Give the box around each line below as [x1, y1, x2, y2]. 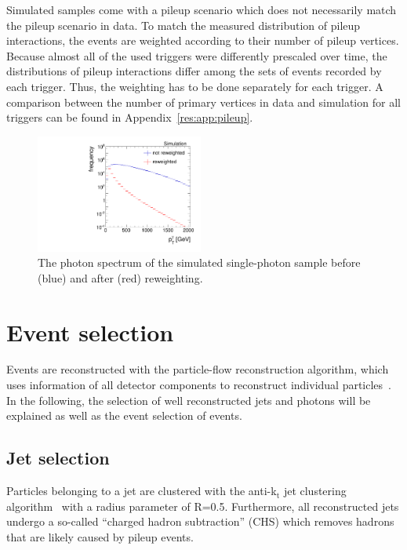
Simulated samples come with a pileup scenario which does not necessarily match [6, 2, 397, 17]
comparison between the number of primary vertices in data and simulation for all [6, 93, 401, 110]
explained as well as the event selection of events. [6, 407, 242, 424]
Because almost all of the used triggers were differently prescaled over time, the [6, 47, 387, 64]
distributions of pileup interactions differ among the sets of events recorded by [6, 63, 382, 79]
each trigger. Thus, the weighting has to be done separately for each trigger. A [6, 78, 383, 94]
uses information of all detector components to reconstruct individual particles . [6, 377, 392, 393]
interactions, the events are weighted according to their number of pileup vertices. [6, 32, 399, 49]
